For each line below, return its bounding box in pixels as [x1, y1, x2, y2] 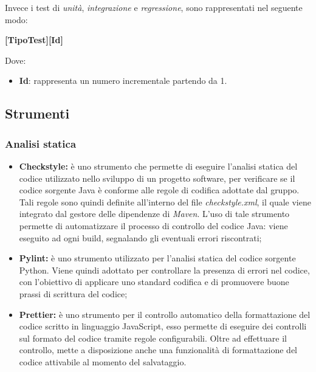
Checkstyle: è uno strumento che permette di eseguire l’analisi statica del [19, 159, 298, 172]
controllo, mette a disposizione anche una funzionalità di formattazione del [19, 343, 297, 356]
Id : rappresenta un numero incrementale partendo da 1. [19, 74, 227, 87]
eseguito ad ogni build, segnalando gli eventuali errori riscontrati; [19, 231, 262, 244]
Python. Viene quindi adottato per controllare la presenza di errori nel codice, [19, 263, 310, 276]
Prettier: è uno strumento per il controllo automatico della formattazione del [19, 308, 311, 320]
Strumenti [5, 104, 70, 123]
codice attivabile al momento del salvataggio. [19, 355, 187, 368]
